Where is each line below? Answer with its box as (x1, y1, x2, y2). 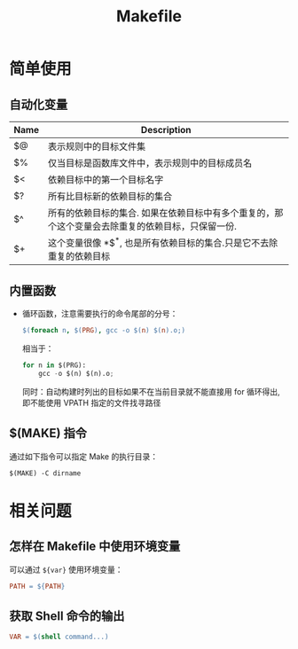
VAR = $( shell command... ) (9, 632, 109, 642)
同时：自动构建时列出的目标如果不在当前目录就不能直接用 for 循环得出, (21, 386, 281, 396)
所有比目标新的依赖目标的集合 (47, 191, 173, 202)
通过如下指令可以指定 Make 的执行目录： (9, 450, 158, 462)
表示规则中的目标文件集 (47, 140, 146, 152)
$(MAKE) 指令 (9, 426, 87, 441)
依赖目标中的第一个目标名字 (47, 174, 164, 185)
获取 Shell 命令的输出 (9, 608, 125, 623)
